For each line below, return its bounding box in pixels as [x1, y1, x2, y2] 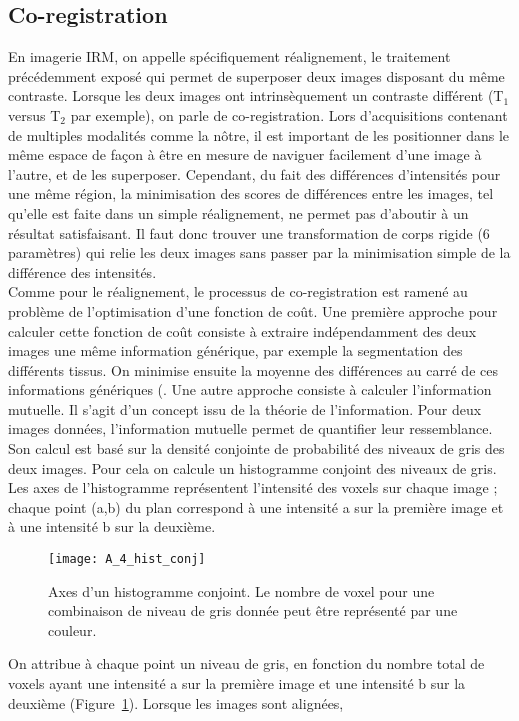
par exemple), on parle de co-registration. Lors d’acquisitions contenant [70, 104, 508, 125]
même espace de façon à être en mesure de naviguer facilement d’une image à [8, 144, 482, 165]
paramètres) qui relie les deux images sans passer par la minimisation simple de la [8, 242, 511, 263]
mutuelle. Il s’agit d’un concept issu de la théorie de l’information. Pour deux [8, 398, 482, 419]
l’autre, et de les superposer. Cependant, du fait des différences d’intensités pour [8, 163, 501, 184]
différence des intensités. [8, 261, 157, 282]
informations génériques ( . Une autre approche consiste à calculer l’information [8, 379, 492, 400]
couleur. [48, 619, 97, 640]
